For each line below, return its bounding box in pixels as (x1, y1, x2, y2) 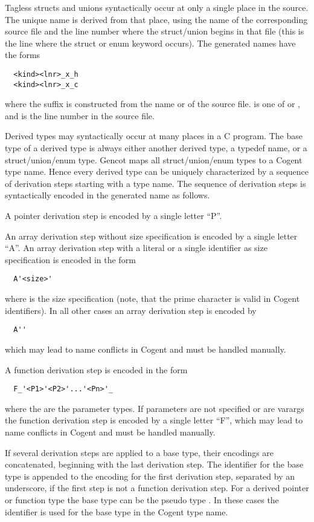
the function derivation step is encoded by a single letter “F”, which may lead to (5, 414, 303, 426)
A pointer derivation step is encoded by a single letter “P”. (5, 209, 222, 222)
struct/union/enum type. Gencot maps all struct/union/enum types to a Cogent (5, 153, 303, 166)
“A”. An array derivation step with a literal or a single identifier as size (5, 241, 268, 254)
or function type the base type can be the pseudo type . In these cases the (5, 493, 279, 506)
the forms (5, 48, 40, 61)
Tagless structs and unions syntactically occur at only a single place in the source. (5, 1, 309, 13)
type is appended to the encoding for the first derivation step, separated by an (5, 469, 295, 482)
